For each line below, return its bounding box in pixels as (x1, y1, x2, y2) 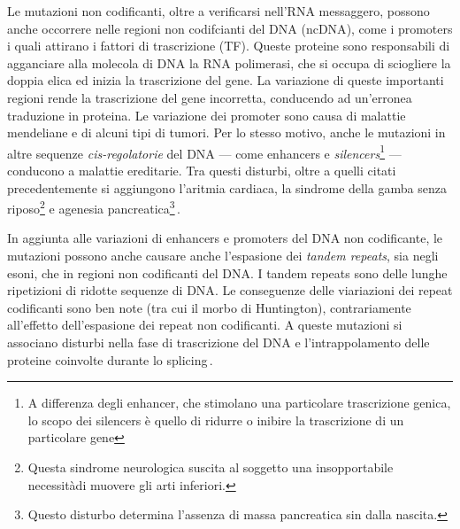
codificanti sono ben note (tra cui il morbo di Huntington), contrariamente (7, 298, 411, 316)
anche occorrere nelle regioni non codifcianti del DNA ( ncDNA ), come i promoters (7, 19, 453, 37)
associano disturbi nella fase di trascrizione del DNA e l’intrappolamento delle (7, 333, 430, 351)
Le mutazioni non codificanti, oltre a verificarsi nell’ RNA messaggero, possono (7, 2, 430, 19)
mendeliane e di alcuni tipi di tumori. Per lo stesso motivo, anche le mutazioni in (7, 123, 446, 142)
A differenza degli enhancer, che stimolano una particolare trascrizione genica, (27, 393, 451, 412)
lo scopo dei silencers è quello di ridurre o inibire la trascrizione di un (27, 410, 404, 429)
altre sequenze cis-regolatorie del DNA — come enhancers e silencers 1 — (7, 141, 402, 162)
